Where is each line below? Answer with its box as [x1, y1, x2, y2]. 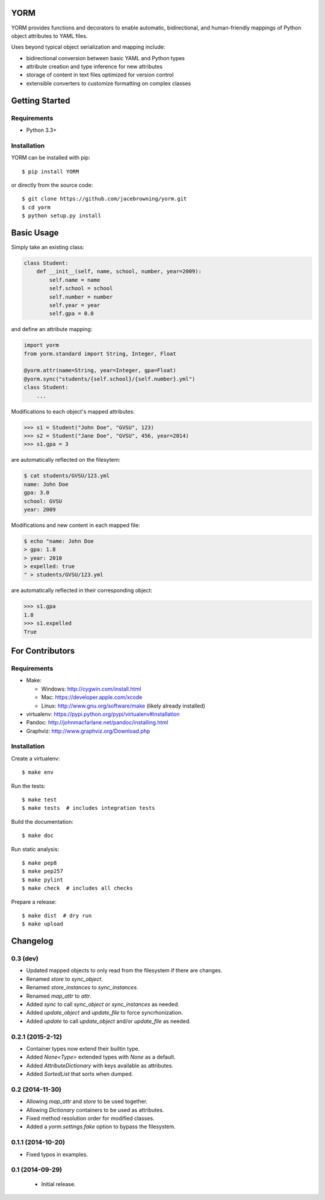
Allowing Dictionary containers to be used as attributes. [26, 1106, 164, 1113]
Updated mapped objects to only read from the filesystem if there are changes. [26, 967, 223, 974]
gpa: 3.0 [23, 490, 50, 496]
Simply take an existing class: [11, 244, 84, 251]
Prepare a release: [11, 898, 57, 906]
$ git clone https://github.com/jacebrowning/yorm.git [22, 196, 187, 202]
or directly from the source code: [11, 181, 93, 188]
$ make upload [22, 921, 63, 927]
